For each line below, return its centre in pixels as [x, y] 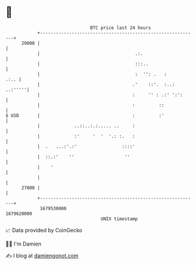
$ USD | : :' [85, 115]
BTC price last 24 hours [120, 28]
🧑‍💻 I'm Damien [24, 244]
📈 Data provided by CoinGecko [44, 230]
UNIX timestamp [119, 219]
